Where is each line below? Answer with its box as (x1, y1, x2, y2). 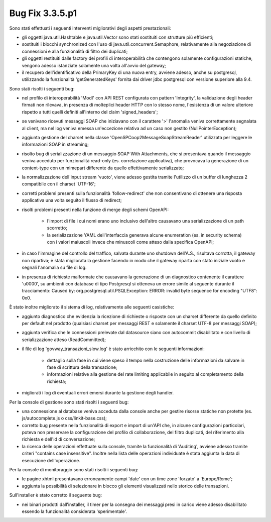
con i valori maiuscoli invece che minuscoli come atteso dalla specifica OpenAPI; (47, 239, 214, 245)
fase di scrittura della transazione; (47, 364, 117, 370)
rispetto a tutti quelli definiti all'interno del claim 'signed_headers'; (22, 109, 158, 115)
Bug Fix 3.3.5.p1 (9, 8, 77, 19)
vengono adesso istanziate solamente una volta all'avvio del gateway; (22, 62, 167, 68)
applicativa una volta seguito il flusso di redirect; (22, 197, 122, 203)
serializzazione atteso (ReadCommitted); (22, 337, 106, 343)
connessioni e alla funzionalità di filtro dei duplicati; (22, 48, 128, 54)
